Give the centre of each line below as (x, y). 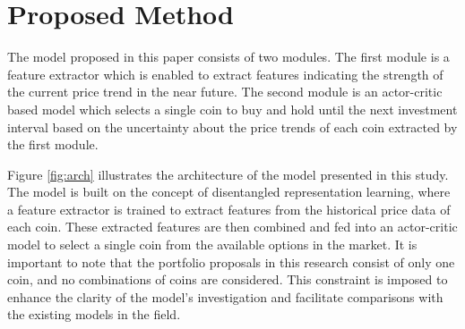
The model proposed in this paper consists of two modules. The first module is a (228, 57)
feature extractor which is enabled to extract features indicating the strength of (225, 74)
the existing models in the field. (94, 314)
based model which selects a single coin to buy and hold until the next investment (232, 109)
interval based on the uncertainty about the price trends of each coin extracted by (232, 127)
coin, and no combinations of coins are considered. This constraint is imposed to (228, 279)
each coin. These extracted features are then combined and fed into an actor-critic (232, 227)
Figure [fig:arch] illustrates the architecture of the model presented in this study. (228, 174)
